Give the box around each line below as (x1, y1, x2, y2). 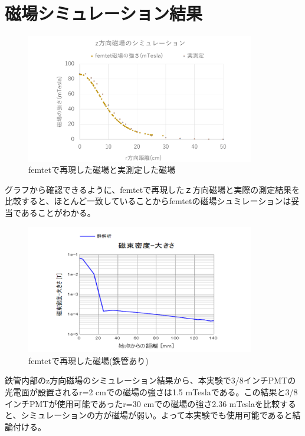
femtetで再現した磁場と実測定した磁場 (28, 163, 175, 176)
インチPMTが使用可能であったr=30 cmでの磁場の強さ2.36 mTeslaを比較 (5, 397, 280, 409)
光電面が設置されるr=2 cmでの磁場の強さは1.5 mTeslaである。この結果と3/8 (5, 386, 298, 398)
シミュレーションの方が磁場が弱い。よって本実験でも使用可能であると (21, 409, 293, 421)
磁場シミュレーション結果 (5, 1, 202, 25)
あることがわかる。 (21, 206, 96, 219)
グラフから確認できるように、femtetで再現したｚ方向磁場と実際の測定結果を (5, 183, 300, 195)
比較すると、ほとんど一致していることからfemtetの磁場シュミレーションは (5, 195, 291, 207)
